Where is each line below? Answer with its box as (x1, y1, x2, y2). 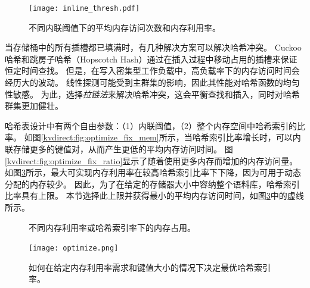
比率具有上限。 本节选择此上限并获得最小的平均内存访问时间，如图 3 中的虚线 (5, 189, 304, 202)
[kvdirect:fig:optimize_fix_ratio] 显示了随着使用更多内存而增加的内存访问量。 (5, 154, 298, 167)
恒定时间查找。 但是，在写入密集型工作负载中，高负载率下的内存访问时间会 (5, 64, 300, 77)
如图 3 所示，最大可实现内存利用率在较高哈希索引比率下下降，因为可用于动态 (5, 166, 301, 179)
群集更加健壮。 (5, 99, 63, 112)
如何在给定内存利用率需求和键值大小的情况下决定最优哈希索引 (29, 261, 271, 273)
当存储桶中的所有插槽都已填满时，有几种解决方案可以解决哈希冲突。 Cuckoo (5, 41, 302, 54)
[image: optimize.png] (29, 244, 119, 253)
